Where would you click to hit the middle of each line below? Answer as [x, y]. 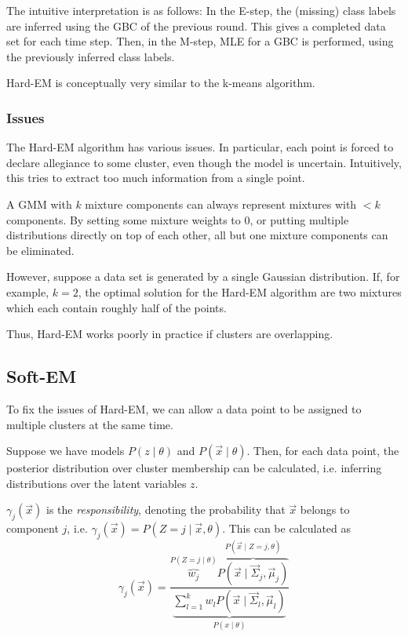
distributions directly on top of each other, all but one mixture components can [197, 235]
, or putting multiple [299, 219]
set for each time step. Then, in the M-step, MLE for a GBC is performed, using [200, 41]
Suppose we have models [66, 451]
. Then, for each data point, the [323, 451]
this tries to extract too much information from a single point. [156, 178]
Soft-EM [42, 376]
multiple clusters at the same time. [90, 424]
